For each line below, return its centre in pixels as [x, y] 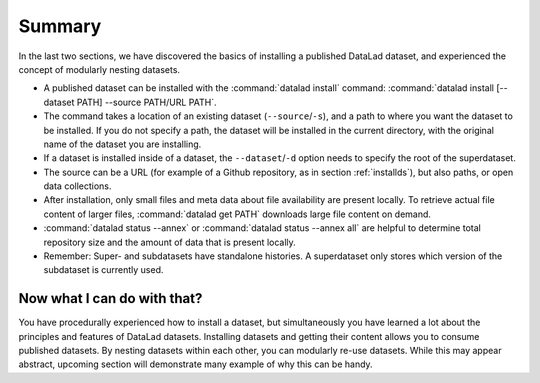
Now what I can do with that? [110, 298]
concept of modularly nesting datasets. [99, 69]
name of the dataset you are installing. [122, 144]
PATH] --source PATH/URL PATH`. [146, 102]
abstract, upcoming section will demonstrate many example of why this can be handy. [196, 364]
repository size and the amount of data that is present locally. [170, 242]
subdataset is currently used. [103, 270]
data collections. [77, 186]
